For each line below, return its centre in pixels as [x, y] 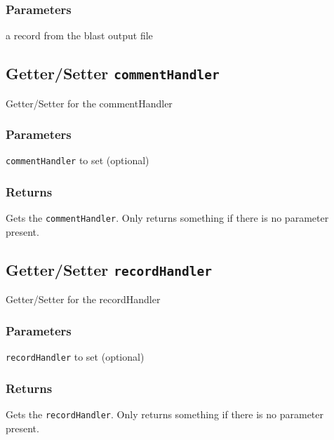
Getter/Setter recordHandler [109, 269]
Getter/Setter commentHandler [113, 73]
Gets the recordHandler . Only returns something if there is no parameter [165, 414]
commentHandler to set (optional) [78, 160]
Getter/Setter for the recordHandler [83, 299]
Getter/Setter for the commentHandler [89, 103]
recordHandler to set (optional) [75, 357]
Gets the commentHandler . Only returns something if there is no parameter [167, 218]
